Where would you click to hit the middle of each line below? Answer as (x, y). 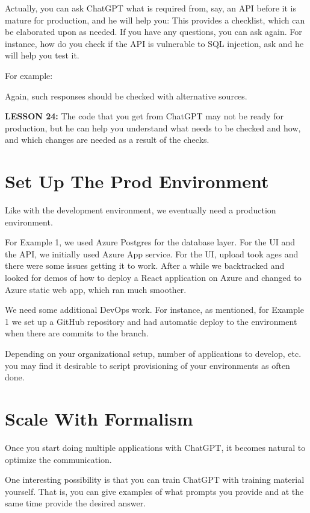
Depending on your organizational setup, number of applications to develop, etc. (153, 353)
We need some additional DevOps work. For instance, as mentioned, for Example (154, 310)
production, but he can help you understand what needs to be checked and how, (153, 127)
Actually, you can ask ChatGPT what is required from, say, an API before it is (150, 8)
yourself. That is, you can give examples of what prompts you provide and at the (154, 491)
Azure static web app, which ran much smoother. (96, 289)
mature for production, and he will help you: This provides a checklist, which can (155, 20)
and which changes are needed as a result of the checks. (107, 140)
